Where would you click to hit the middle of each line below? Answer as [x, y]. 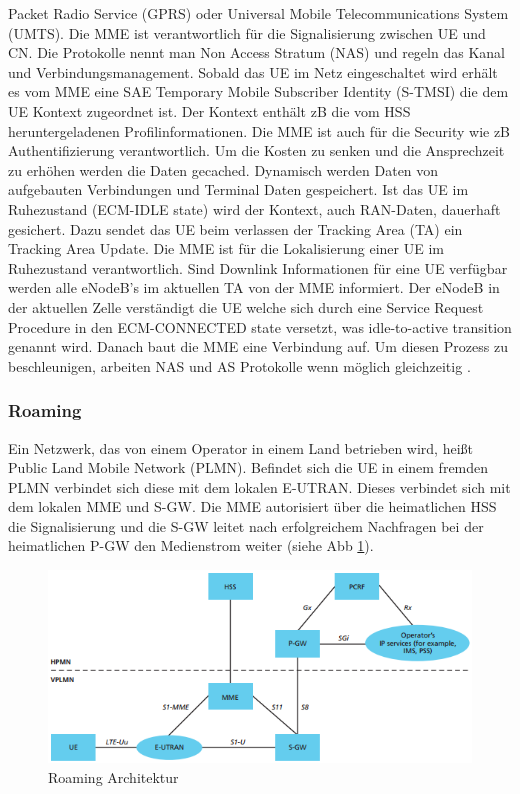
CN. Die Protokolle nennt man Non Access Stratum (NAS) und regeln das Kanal [256, 52]
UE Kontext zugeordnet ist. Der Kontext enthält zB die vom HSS [209, 110]
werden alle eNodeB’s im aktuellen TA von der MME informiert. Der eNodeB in [254, 287]
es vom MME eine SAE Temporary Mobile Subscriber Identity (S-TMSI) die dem [258, 91]
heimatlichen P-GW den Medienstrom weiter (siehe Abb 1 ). [191, 545]
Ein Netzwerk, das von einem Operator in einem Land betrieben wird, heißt [241, 447]
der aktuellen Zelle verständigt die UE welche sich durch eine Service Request [246, 306]
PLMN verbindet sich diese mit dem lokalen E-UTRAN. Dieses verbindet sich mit [259, 486]
